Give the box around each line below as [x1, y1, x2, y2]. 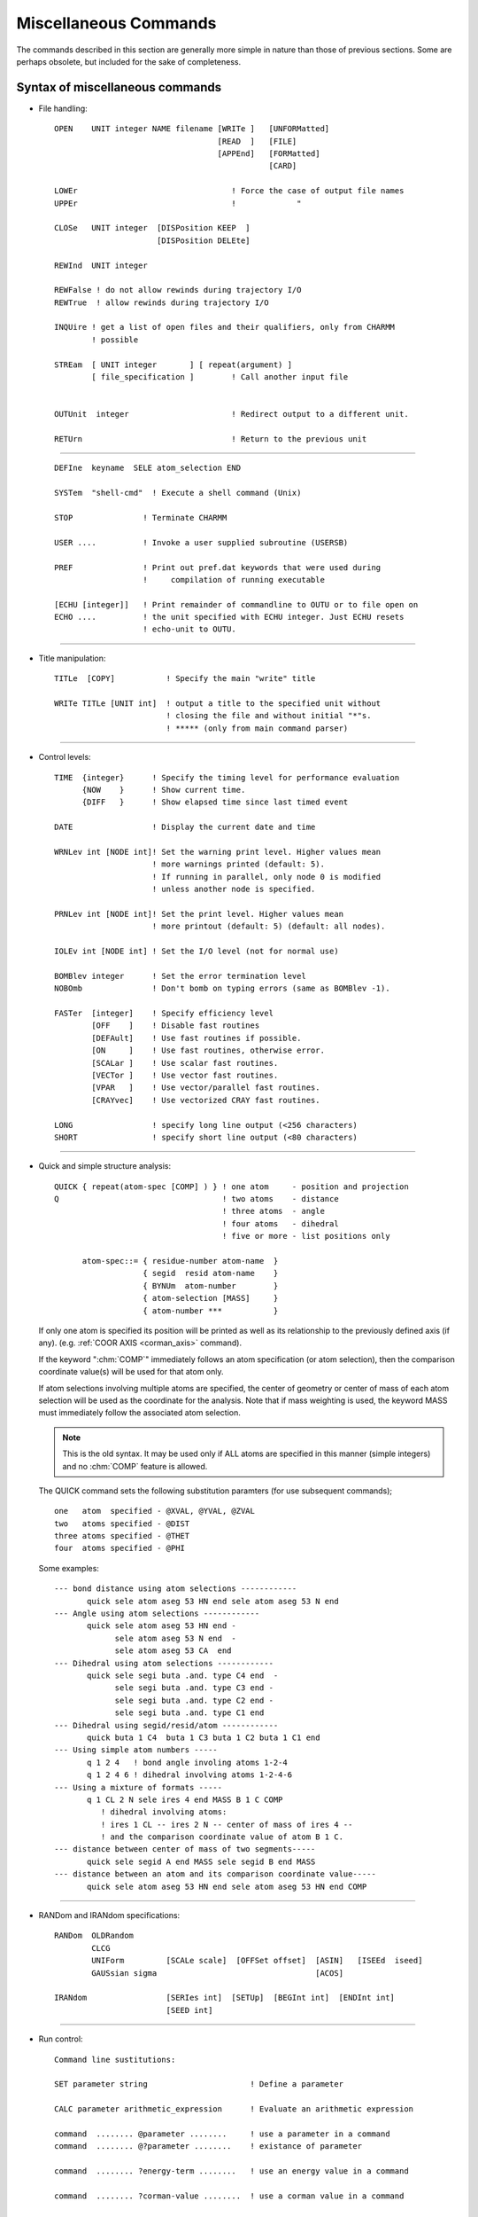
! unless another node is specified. [151, 884, 316, 895]
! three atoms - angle [221, 1206, 325, 1217]
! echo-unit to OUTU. [143, 624, 236, 634]
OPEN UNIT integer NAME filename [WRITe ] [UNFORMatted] [54, 124, 330, 134]
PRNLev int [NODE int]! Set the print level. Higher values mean [54, 909, 344, 919]
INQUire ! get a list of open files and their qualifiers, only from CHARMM [54, 322, 396, 333]
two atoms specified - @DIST [54, 1518, 190, 1529]
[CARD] [268, 161, 297, 171]
